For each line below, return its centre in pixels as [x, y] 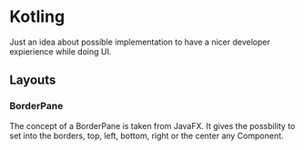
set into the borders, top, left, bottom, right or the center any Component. [147, 135]
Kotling [37, 17]
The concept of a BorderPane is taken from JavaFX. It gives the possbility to [152, 125]
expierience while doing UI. [61, 51]
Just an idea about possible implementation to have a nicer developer [140, 42]
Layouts [33, 80]
